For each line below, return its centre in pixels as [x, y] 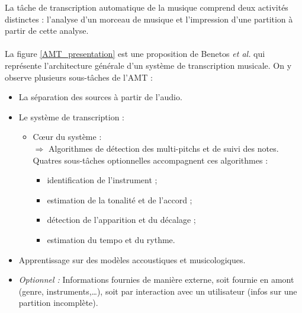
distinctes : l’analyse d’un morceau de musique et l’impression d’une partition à [149, 19]
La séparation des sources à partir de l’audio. [100, 97]
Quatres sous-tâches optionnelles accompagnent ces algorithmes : [150, 160]
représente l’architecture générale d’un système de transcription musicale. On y [148, 65]
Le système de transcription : [72, 116]
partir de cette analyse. [47, 31]
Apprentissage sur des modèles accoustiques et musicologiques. [132, 259]
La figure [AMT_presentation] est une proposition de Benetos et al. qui [135, 54]
